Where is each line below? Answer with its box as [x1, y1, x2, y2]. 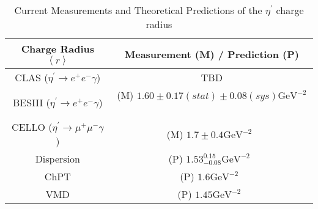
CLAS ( [15, 70, 48, 84]
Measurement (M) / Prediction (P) [124, 46, 299, 61]
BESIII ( [12, 95, 50, 109]
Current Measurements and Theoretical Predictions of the [14, 3, 262, 17]
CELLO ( [12, 120, 53, 134]
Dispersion [35, 152, 80, 166]
